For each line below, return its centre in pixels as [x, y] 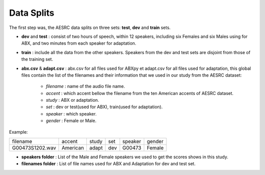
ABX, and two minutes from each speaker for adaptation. [79, 43]
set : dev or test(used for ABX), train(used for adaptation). [104, 107]
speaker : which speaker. [71, 114]
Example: [18, 132]
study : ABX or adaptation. [72, 100]
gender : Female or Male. [71, 121]
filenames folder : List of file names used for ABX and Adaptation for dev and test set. [108, 164]
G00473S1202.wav [34, 148]
